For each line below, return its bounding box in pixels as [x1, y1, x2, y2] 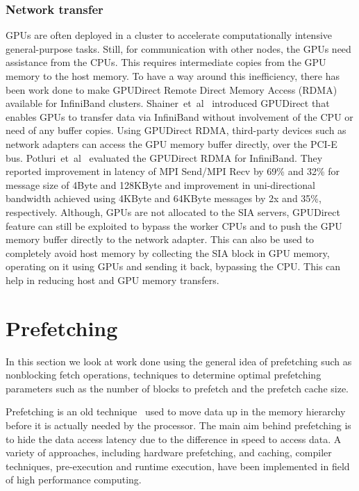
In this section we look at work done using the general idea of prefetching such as [6, 353, 352, 368]
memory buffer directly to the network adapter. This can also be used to [6, 232, 315, 247]
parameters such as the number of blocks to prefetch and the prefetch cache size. [6, 381, 349, 395]
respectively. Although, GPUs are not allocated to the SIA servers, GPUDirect [6, 204, 340, 219]
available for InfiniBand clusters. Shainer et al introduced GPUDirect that [6, 96, 330, 110]
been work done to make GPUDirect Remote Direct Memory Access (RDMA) [6, 82, 337, 97]
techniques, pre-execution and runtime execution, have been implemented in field [6, 458, 350, 473]
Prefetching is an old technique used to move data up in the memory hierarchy [6, 404, 346, 419]
